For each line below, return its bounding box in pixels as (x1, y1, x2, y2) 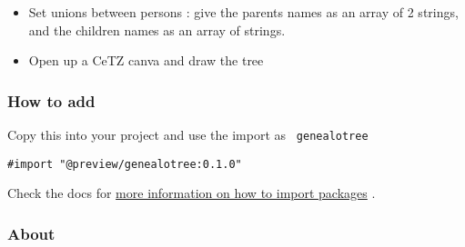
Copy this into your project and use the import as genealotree (7, 125, 369, 143)
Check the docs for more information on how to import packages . (7, 183, 376, 203)
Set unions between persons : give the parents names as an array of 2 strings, (28, 3, 459, 21)
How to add (7, 89, 96, 112)
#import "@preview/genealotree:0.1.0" (7, 157, 242, 171)
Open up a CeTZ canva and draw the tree (28, 51, 264, 70)
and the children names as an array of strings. (28, 20, 286, 39)
